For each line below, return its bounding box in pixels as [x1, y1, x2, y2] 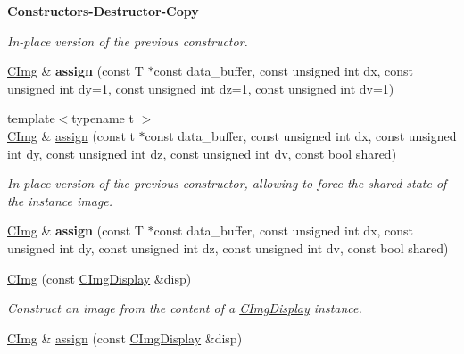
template [7, 109, 55, 128]
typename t [71, 109, 134, 128]
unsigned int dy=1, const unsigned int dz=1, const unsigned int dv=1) [7, 78, 394, 97]
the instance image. [7, 191, 113, 210]
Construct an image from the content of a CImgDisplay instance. [7, 299, 362, 317]
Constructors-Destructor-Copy [7, 2, 199, 20]
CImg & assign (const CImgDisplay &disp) [7, 328, 243, 347]
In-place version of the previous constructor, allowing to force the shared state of [7, 174, 447, 193]
